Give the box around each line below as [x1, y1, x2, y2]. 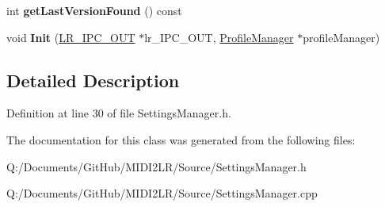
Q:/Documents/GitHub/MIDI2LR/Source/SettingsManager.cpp [6, 185, 318, 201]
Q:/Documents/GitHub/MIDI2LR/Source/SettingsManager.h [6, 158, 307, 174]
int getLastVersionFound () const [6, 2, 182, 18]
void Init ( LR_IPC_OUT [6, 29, 135, 45]
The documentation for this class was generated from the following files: [6, 131, 356, 148]
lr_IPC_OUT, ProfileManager [144, 29, 294, 45]
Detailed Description [6, 67, 180, 92]
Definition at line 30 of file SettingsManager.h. [6, 105, 231, 121]
